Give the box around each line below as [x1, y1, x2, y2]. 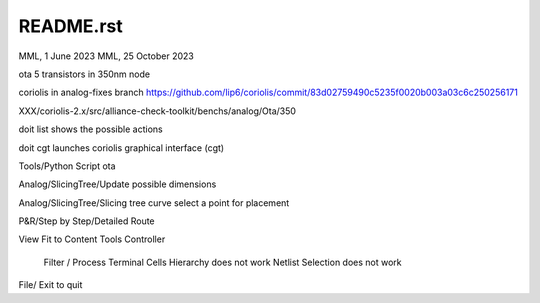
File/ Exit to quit [18, 279, 83, 291]
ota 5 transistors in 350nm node [18, 68, 150, 80]
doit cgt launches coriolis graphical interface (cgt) [18, 141, 225, 154]
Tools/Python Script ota [18, 160, 116, 172]
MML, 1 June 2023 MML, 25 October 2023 [18, 50, 194, 62]
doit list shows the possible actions [18, 123, 164, 135]
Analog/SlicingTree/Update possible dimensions [18, 178, 217, 190]
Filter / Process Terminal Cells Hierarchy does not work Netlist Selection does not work [43, 256, 402, 268]
